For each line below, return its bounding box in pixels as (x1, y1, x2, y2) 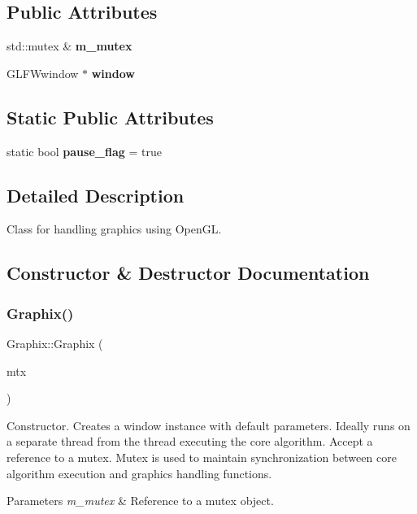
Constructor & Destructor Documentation (7, 260, 370, 285)
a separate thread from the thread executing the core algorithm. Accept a (7, 433, 373, 450)
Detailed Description (7, 182, 185, 207)
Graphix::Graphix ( (7, 334, 103, 351)
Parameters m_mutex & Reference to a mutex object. (7, 492, 274, 509)
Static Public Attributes (7, 104, 214, 129)
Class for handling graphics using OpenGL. (7, 220, 222, 237)
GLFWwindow (7, 64, 79, 81)
